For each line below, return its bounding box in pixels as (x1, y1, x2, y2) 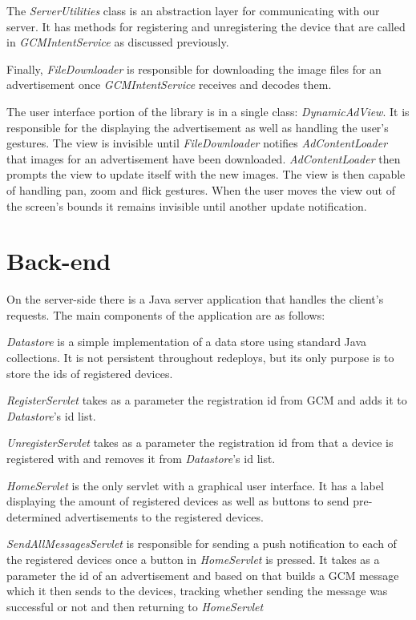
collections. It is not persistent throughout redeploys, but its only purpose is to (6, 349, 394, 366)
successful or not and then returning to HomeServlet (6, 598, 264, 614)
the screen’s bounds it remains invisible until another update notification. (6, 197, 367, 214)
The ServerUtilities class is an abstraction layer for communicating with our (6, 2, 380, 18)
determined (6, 508, 62, 525)
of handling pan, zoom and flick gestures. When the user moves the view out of (6, 181, 395, 198)
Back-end (6, 244, 111, 277)
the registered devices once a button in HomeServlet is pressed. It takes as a (6, 550, 380, 567)
